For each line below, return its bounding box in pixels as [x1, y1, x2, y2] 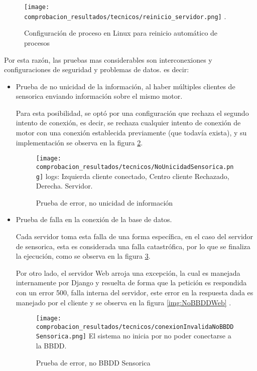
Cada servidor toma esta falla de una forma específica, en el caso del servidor [16, 231, 253, 241]
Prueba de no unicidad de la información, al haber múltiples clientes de [16, 81, 235, 91]
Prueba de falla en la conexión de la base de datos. [16, 214, 172, 225]
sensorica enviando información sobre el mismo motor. [16, 91, 183, 101]
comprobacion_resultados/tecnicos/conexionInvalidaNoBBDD [36, 323, 234, 330]
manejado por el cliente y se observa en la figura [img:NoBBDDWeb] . [16, 297, 231, 307]
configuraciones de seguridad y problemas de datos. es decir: [4, 64, 189, 75]
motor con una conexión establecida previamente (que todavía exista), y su [16, 127, 247, 138]
